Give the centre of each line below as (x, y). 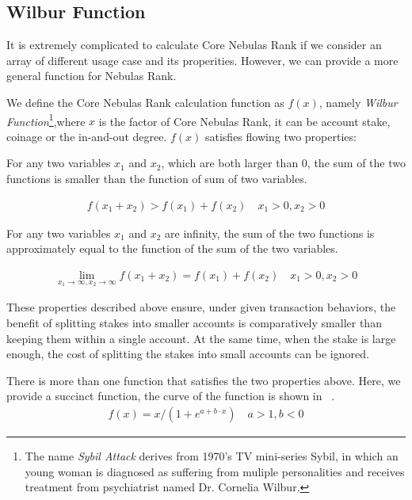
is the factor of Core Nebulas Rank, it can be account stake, (244, 121)
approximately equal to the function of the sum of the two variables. (172, 248)
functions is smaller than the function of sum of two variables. (157, 179)
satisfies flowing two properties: (280, 136)
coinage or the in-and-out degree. (87, 136)
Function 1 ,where (46, 120)
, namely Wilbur (358, 102)
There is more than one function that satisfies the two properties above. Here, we (204, 380)
